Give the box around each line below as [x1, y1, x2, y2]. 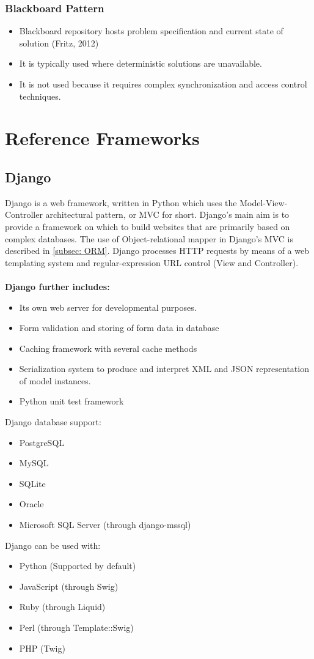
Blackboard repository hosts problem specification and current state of [19, 24, 283, 37]
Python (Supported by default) [19, 559, 136, 572]
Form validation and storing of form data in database [19, 321, 219, 334]
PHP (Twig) [19, 641, 65, 654]
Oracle [19, 497, 44, 510]
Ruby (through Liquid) [19, 600, 106, 613]
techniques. [19, 89, 61, 102]
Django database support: [5, 415, 101, 428]
